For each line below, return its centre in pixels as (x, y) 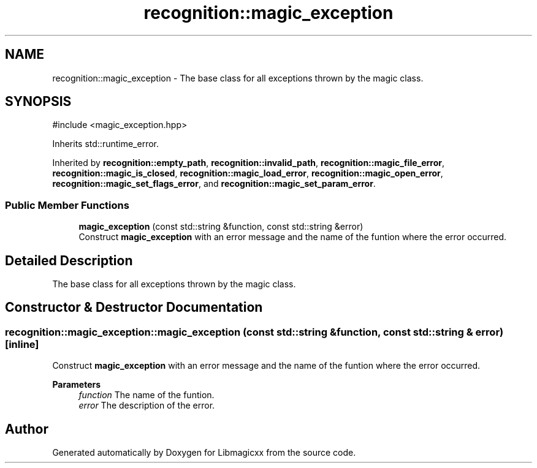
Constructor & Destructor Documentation (134, 308)
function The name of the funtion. (147, 395)
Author (27, 429)
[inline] (22, 344)
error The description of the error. (147, 406)
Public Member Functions (67, 205)
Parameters (77, 385)
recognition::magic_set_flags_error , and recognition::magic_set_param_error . (214, 184)
